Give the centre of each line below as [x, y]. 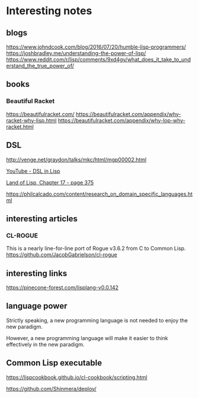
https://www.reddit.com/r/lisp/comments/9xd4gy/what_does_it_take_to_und [99, 59]
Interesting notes [49, 11]
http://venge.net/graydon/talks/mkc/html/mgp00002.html [76, 159]
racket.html [20, 127]
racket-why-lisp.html [31, 120]
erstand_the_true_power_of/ [40, 66]
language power [37, 306]
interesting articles [42, 219]
